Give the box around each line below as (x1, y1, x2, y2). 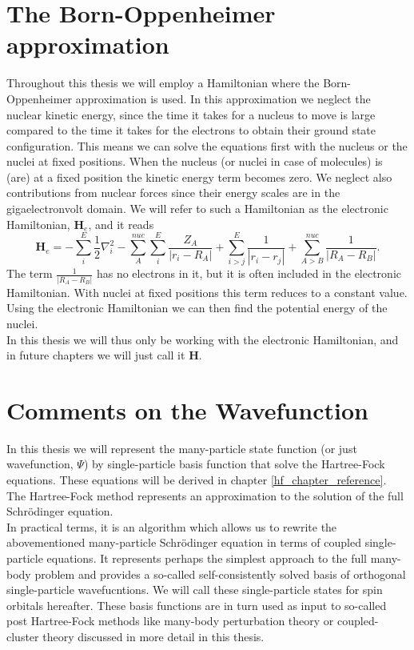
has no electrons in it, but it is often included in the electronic (96, 265, 401, 282)
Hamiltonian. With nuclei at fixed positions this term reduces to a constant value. (6, 283, 408, 300)
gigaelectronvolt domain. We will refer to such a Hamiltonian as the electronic (6, 200, 388, 217)
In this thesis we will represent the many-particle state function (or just (6, 439, 357, 456)
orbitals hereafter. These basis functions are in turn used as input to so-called (6, 596, 387, 613)
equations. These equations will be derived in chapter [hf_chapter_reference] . (6, 471, 387, 488)
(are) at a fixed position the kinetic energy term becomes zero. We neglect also (6, 168, 392, 185)
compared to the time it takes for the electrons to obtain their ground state (6, 122, 376, 138)
